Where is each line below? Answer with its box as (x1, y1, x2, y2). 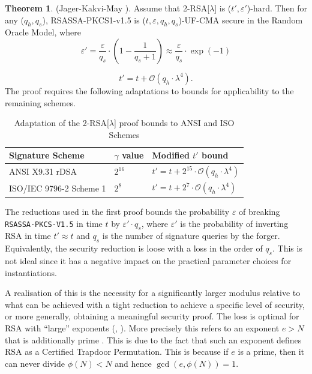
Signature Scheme (9, 149, 85, 161)
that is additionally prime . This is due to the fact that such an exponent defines (5, 333, 302, 346)
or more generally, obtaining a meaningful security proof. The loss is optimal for (5, 310, 299, 322)
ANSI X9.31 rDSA (9, 165, 77, 178)
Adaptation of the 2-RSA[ (14, 116, 109, 129)
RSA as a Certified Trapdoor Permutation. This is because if (5, 345, 229, 358)
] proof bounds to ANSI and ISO (114, 116, 235, 129)
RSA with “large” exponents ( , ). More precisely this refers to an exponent (5, 321, 280, 334)
